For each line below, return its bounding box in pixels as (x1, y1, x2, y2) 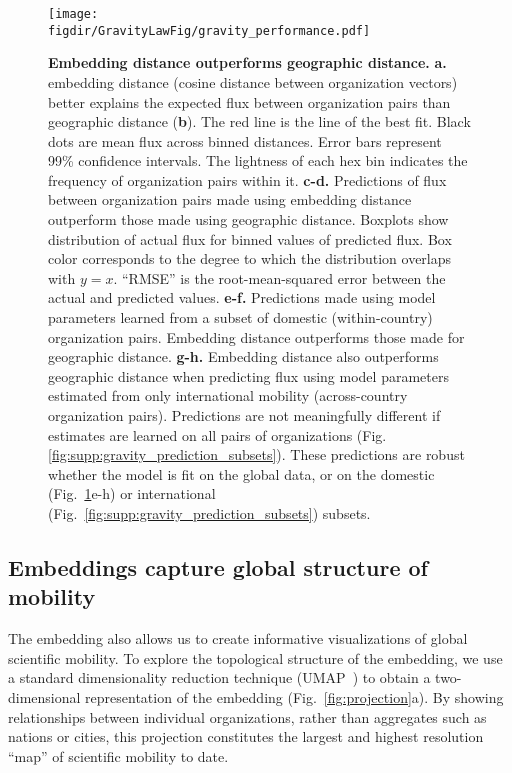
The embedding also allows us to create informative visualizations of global (8, 628, 468, 649)
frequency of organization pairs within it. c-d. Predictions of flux (48, 169, 447, 190)
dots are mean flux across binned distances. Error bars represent (48, 130, 442, 151)
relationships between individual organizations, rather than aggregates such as (8, 706, 487, 727)
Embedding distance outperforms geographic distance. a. (48, 52, 447, 73)
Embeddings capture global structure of (8, 551, 428, 582)
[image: (48, 7, 99, 21)
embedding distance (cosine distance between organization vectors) (48, 71, 458, 92)
